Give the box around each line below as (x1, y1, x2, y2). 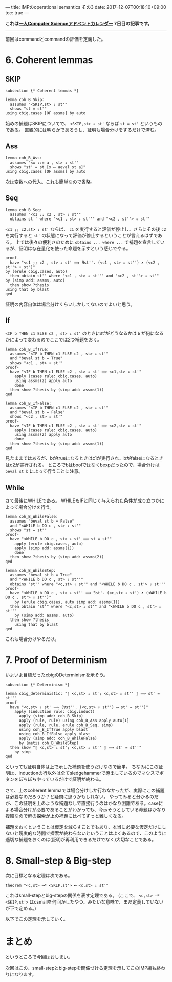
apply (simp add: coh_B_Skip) (18, 714, 83, 719)
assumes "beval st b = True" (10, 573, 72, 578)
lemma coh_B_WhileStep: (5, 568, 56, 573)
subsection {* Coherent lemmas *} (5, 88, 79, 93)
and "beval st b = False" (10, 410, 66, 415)
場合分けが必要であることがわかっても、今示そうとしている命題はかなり (14, 807, 166, 813)
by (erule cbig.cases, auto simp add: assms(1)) (14, 599, 120, 605)
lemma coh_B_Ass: (5, 155, 42, 161)
